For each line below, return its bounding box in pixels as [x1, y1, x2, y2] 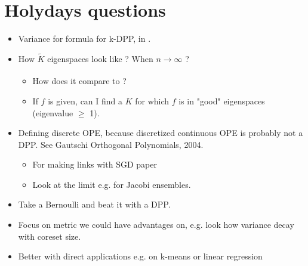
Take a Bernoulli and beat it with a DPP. [18, 198, 171, 211]
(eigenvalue [32, 106, 73, 119]
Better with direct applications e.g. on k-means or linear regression [18, 250, 263, 262]
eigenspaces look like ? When [47, 52, 153, 64]
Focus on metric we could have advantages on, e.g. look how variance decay [18, 218, 294, 231]
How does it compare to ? [32, 75, 127, 87]
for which [135, 94, 170, 107]
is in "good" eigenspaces [178, 94, 265, 107]
